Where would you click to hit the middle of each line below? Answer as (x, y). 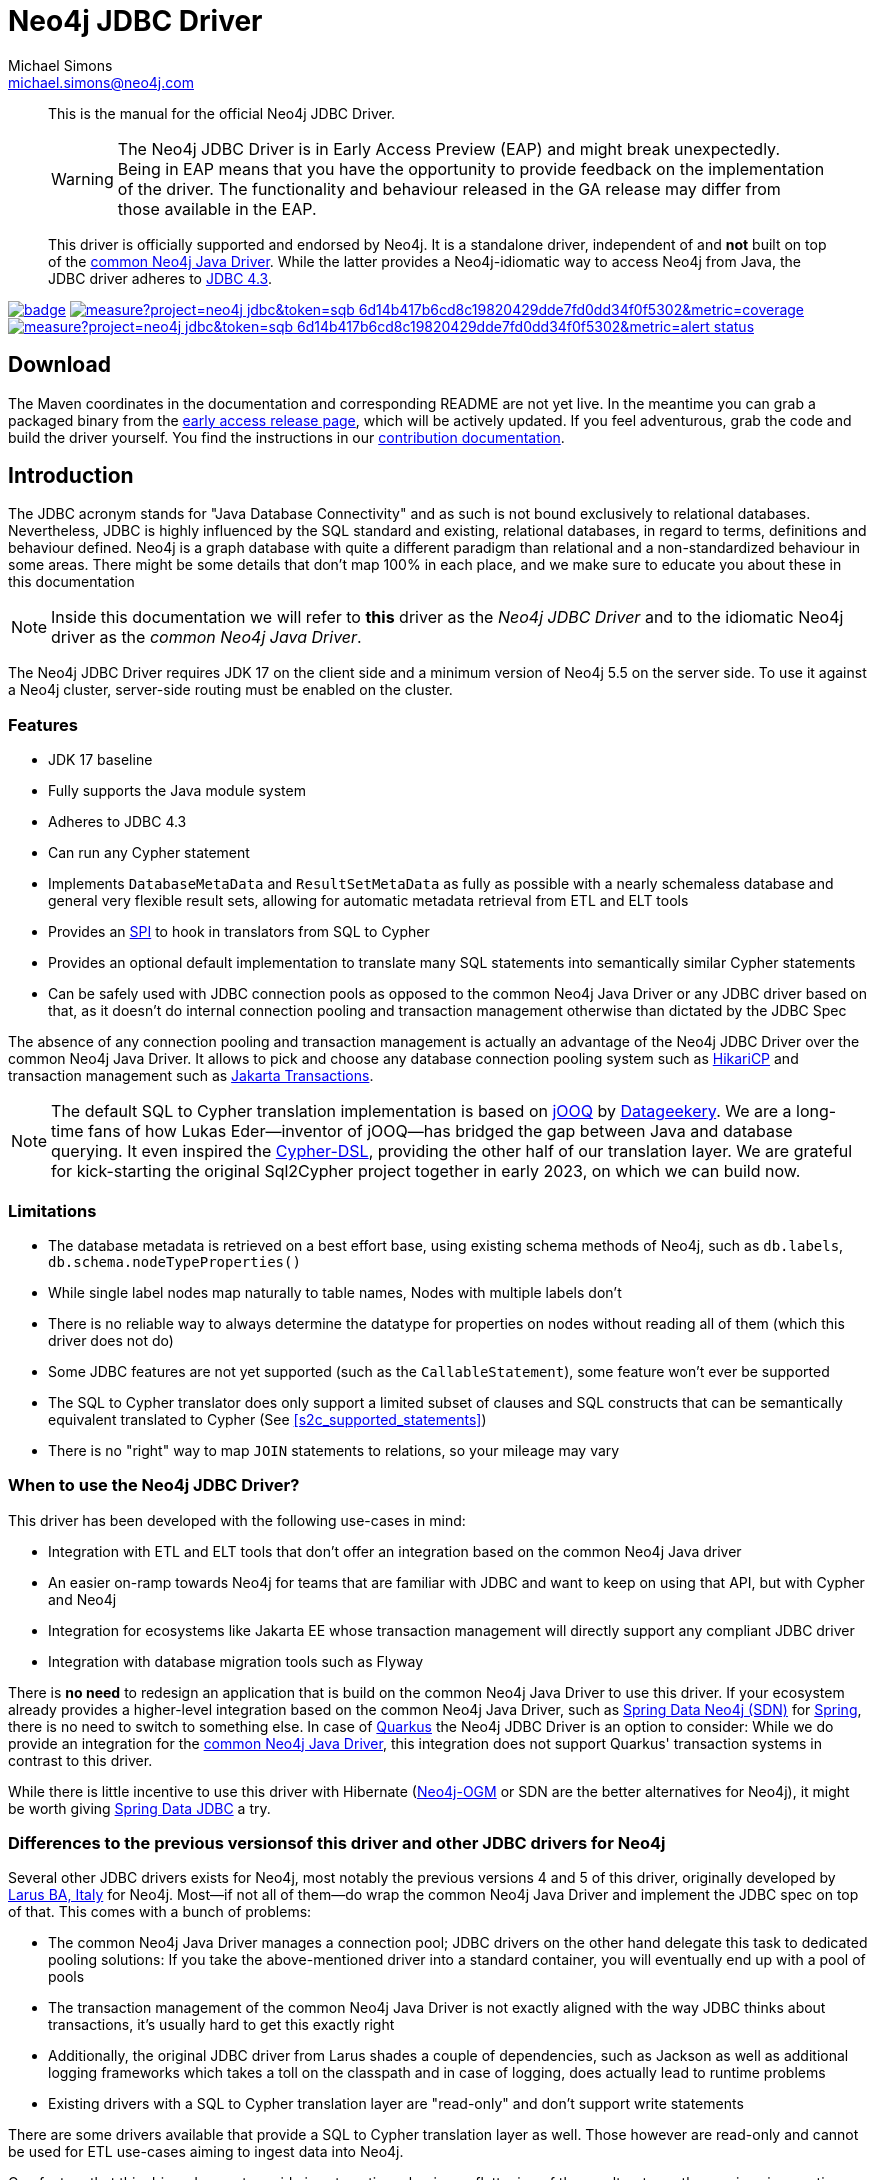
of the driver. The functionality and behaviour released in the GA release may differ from (449, 188)
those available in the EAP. (217, 208)
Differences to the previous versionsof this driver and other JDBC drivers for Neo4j (337, 1843)
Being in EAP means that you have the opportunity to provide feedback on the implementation (471, 168)
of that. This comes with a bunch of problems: (160, 1912)
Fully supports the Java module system (177, 791)
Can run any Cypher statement (149, 853)
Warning (82, 178)
